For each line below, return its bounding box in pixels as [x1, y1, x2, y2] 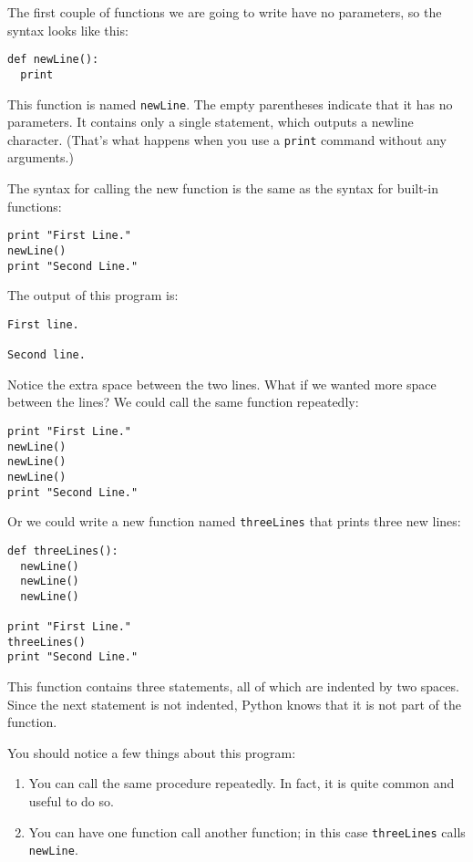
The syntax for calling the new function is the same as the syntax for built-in [7, 179, 438, 197]
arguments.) [7, 148, 74, 167]
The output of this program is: [7, 286, 179, 305]
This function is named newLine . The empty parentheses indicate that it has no [7, 94, 453, 113]
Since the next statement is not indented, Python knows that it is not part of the [7, 694, 461, 713]
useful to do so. [28, 792, 114, 811]
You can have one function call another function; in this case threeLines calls [28, 822, 466, 841]
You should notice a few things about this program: [7, 743, 296, 762]
